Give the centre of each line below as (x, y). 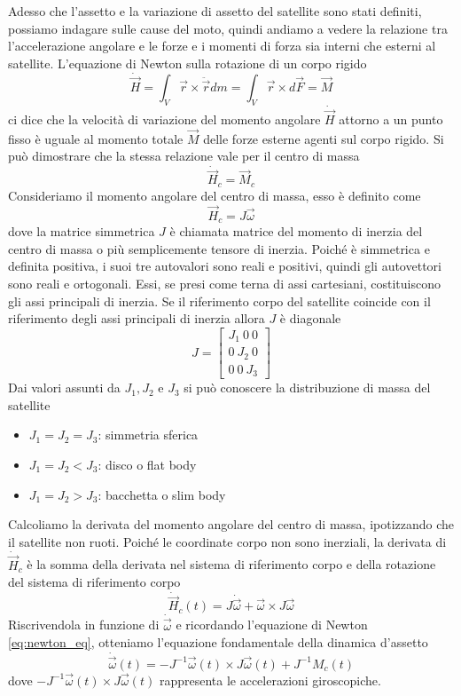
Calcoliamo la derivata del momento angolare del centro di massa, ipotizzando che (231, 524)
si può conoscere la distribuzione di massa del (307, 388)
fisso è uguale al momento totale (96, 138)
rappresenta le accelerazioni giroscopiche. (270, 680)
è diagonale (310, 318)
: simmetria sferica (148, 435)
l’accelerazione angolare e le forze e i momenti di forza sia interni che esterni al (222, 46)
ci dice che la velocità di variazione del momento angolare (164, 119)
